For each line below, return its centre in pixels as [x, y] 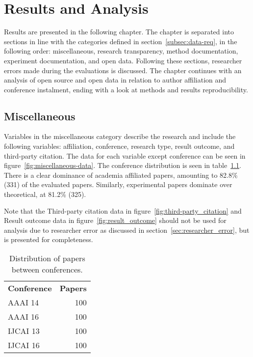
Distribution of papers [47, 258]
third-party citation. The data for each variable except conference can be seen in [125, 155]
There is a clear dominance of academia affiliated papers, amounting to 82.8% [121, 175]
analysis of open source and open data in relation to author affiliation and [115, 80]
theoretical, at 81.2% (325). [45, 194]
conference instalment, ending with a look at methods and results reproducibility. [126, 89]
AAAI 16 [24, 317]
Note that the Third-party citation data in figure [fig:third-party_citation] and [123, 210]
